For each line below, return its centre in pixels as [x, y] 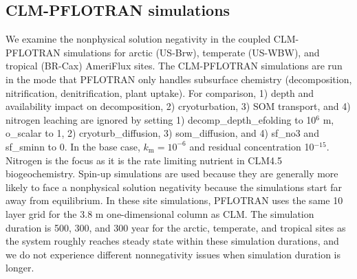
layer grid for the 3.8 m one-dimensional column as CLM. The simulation [160, 213]
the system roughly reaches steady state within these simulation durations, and [172, 241]
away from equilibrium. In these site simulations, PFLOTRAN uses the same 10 [174, 200]
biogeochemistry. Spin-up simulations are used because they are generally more [172, 174]
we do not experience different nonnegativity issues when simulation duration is [173, 254]
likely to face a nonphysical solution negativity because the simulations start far [174, 187]
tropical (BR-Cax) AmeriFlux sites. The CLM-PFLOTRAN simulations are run [174, 66]
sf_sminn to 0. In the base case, [73, 146]
